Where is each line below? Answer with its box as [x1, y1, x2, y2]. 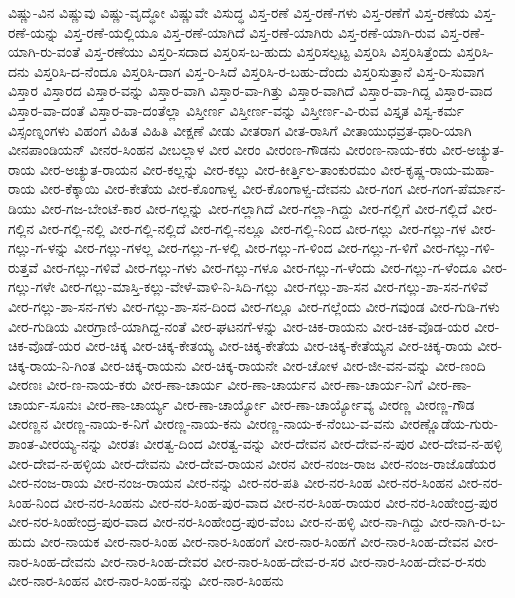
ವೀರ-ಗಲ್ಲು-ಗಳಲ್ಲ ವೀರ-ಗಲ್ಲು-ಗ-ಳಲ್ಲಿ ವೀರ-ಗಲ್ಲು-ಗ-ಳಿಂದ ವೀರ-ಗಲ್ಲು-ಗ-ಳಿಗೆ [74, 237, 418, 258]
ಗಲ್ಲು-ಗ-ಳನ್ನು [8, 237, 70, 258]
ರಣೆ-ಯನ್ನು [8, 21, 60, 42]
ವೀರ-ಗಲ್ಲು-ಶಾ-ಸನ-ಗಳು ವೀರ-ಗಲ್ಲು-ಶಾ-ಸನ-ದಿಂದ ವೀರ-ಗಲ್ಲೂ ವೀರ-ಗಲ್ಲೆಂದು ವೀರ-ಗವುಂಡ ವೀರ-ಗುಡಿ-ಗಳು [8, 295, 500, 316]
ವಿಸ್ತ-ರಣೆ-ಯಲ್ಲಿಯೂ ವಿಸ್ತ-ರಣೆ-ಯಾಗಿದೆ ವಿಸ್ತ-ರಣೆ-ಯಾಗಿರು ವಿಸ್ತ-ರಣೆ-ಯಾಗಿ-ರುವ [64, 21, 436, 42]
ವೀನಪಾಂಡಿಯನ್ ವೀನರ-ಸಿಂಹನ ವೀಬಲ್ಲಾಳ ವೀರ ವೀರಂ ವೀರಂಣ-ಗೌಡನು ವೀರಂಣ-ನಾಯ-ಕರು [8, 139, 438, 160]
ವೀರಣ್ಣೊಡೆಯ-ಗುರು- [399, 413, 499, 434]
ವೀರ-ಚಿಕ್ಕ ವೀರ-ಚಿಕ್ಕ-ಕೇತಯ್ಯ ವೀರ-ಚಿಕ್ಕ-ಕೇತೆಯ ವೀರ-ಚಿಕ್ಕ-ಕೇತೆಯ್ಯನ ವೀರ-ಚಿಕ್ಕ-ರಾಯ [85, 335, 473, 356]
